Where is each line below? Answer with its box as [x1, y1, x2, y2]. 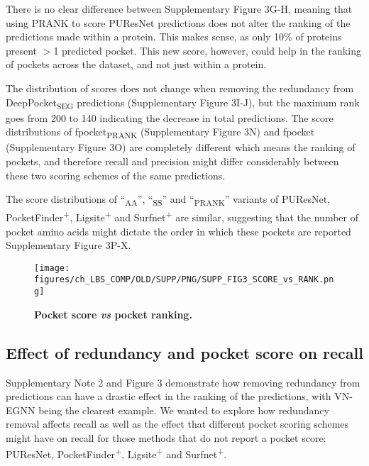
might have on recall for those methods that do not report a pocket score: [6, 430, 326, 445]
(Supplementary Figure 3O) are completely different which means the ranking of [6, 140, 356, 155]
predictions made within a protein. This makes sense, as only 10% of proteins [6, 29, 342, 44]
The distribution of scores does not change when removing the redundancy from [6, 80, 354, 95]
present [6, 43, 38, 57]
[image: [34, 262, 70, 273]
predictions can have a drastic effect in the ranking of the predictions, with [6, 389, 331, 404]
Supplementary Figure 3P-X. [6, 238, 131, 253]
